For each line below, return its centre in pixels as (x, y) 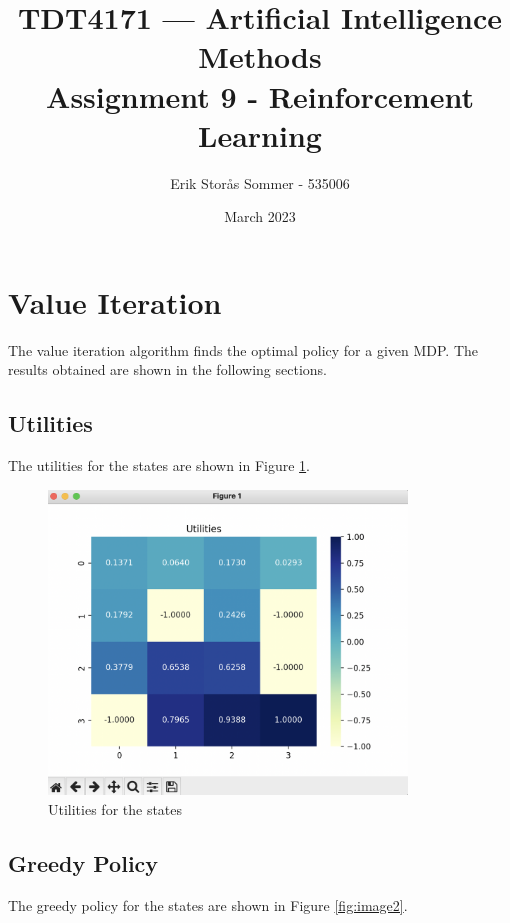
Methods (260, 56)
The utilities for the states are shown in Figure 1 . (159, 465)
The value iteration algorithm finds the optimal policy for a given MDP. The (243, 349)
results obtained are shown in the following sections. (167, 369)
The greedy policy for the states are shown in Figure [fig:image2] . (208, 904)
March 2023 (260, 216)
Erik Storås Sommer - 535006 (260, 182)
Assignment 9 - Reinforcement (260, 95)
